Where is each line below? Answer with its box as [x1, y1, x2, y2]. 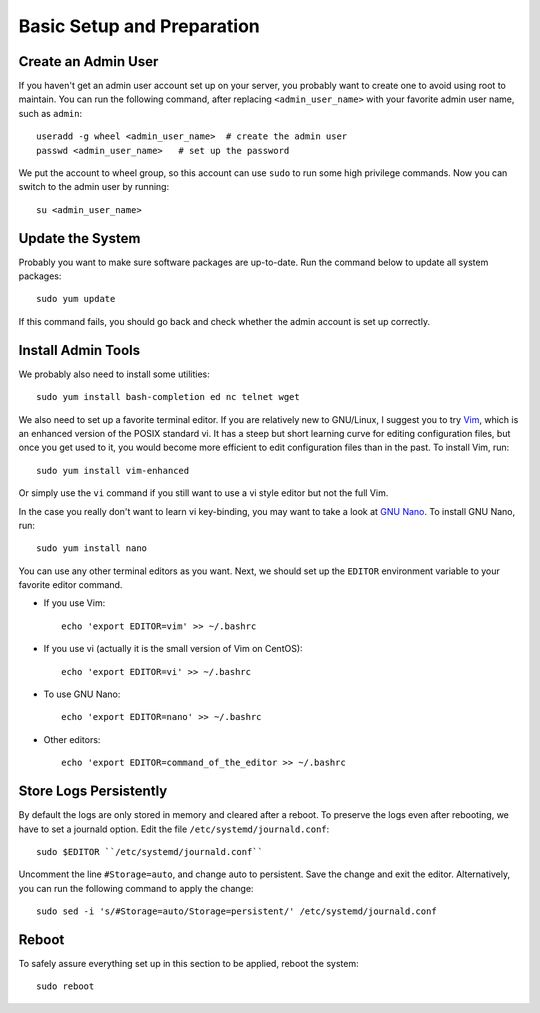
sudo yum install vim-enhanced [36, 465, 190, 476]
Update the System [18, 230, 141, 247]
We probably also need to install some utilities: [18, 368, 210, 380]
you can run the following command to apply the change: [18, 882, 254, 894]
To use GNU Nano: [43, 688, 121, 700]
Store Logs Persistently [18, 783, 168, 800]
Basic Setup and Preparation [18, 15, 260, 37]
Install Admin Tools [18, 341, 140, 359]
